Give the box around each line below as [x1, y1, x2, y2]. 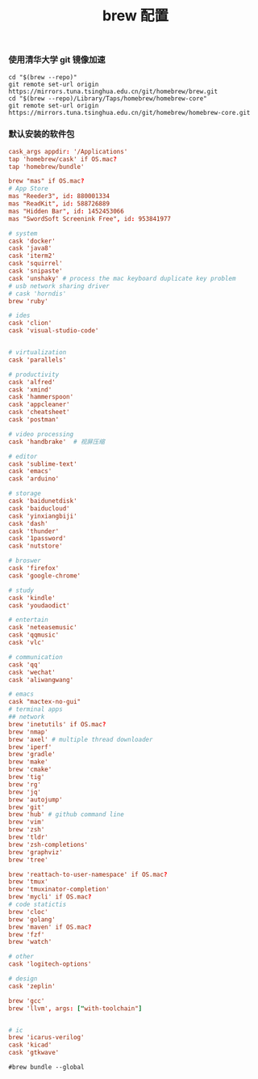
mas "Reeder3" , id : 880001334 [8, 193, 110, 201]
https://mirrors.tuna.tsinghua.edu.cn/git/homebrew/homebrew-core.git [8, 108, 251, 116]
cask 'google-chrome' [8, 571, 81, 580]
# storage [8, 489, 42, 497]
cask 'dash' [8, 519, 48, 527]
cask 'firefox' [8, 565, 60, 573]
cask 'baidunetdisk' [8, 497, 78, 506]
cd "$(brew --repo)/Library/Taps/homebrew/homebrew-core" [8, 94, 207, 103]
